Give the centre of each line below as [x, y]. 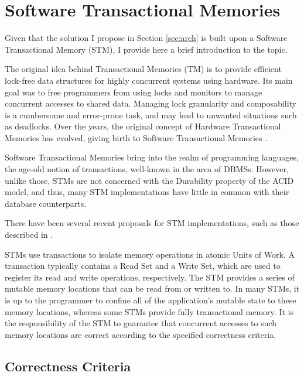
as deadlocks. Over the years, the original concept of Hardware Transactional [143, 126]
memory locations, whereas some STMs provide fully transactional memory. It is [149, 311]
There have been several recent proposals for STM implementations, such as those [152, 223]
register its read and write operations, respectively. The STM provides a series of [150, 277]
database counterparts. [46, 203]
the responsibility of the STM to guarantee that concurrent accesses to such [141, 323]
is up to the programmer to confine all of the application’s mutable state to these [151, 300]
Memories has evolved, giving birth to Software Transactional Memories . [136, 137]
